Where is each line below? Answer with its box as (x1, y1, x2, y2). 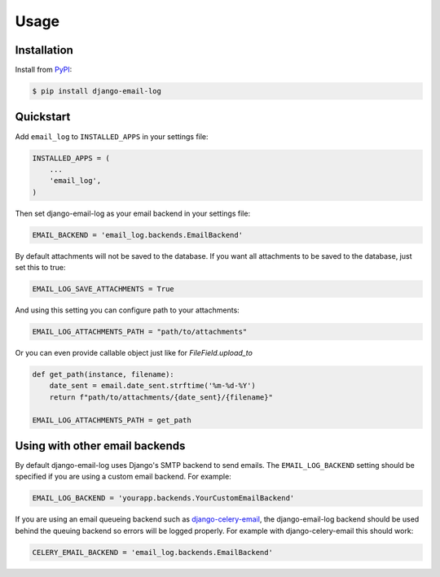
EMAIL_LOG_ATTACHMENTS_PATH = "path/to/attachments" (32, 327, 248, 336)
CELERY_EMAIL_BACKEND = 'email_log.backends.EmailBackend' (32, 548, 273, 557)
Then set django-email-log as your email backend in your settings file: (15, 208, 251, 218)
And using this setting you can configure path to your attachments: (15, 305, 240, 315)
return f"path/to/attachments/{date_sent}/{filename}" (49, 392, 273, 402)
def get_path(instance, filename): (32, 369, 174, 378)
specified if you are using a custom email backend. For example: (15, 472, 231, 482)
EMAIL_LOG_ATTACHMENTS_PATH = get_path (32, 415, 191, 425)
